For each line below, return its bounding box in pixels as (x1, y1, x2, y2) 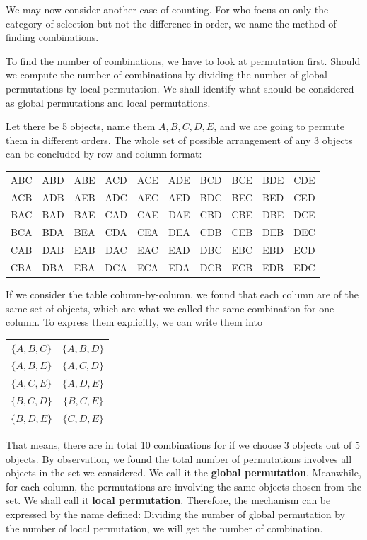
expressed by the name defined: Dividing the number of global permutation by (6, 506, 346, 521)
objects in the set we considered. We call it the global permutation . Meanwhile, (6, 465, 361, 480)
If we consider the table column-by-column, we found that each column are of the (6, 287, 359, 301)
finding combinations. (6, 30, 99, 45)
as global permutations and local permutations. (6, 95, 211, 110)
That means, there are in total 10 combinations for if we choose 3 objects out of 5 (6, 438, 360, 452)
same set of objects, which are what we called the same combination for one (6, 300, 334, 315)
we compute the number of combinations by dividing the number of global (6, 67, 327, 82)
